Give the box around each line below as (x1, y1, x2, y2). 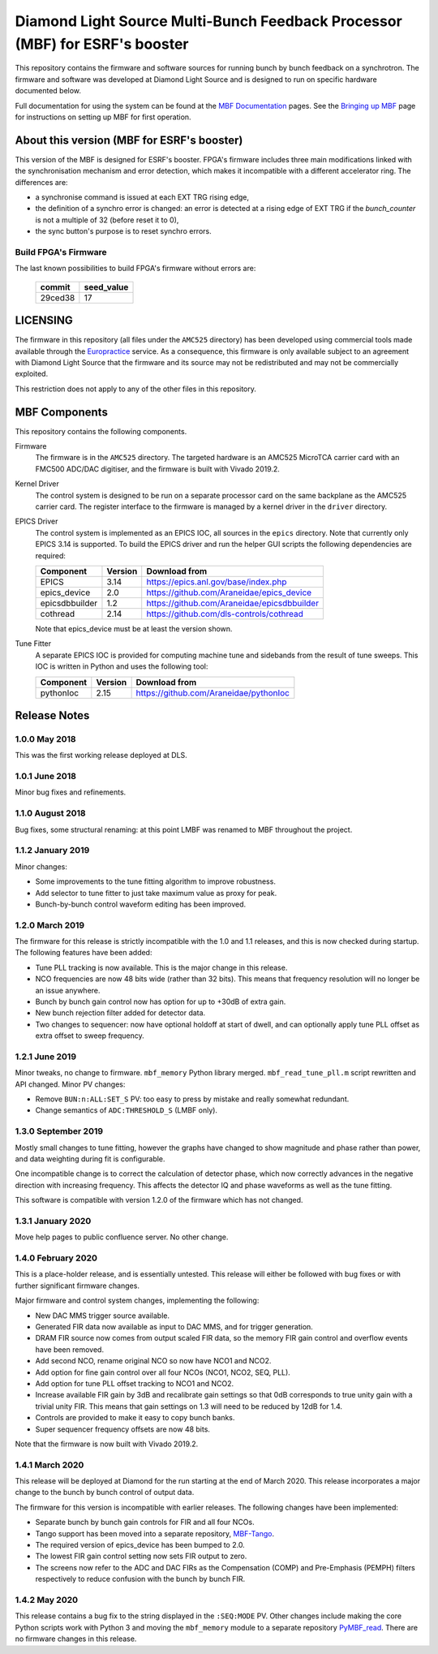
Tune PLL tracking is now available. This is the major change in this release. (35, 963, 288, 972)
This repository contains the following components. (15, 426, 187, 436)
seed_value (84, 281, 129, 292)
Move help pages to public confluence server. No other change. (15, 1232, 229, 1242)
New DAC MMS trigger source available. (35, 1311, 170, 1320)
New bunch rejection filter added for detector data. (35, 1008, 206, 1018)
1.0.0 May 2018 (15, 733, 76, 744)
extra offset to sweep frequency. (35, 1031, 145, 1040)
